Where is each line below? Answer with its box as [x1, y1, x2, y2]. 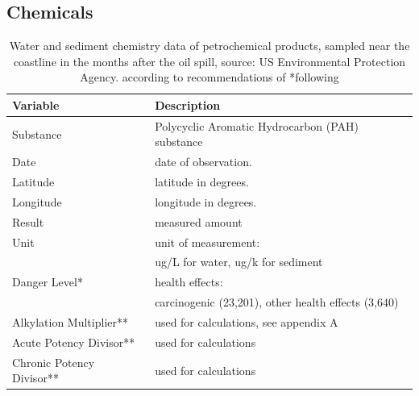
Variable [12, 96, 60, 113]
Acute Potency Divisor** [12, 333, 135, 350]
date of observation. [155, 153, 252, 170]
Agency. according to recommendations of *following [80, 69, 339, 85]
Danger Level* [12, 273, 83, 290]
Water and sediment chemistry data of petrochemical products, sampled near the [9, 37, 410, 54]
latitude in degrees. [155, 173, 249, 190]
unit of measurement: [155, 233, 260, 250]
